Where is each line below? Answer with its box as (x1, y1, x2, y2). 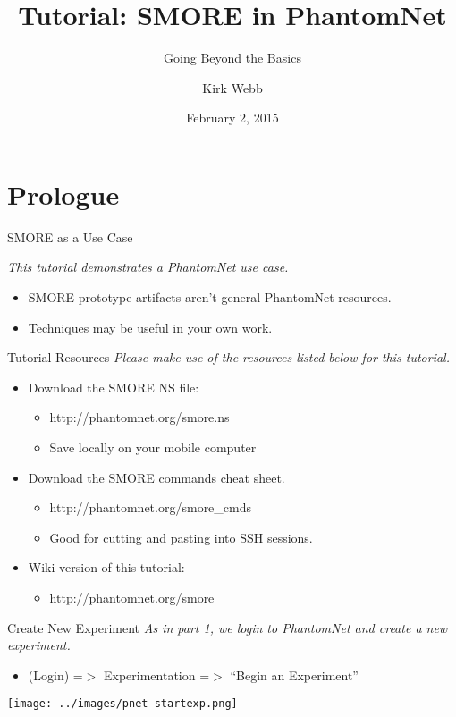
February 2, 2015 (186, 108, 279, 127)
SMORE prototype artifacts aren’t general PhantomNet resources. (28, 288, 392, 307)
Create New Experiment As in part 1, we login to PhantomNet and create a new (7, 618, 448, 637)
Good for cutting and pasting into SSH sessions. (49, 527, 313, 546)
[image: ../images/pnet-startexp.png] (7, 697, 238, 711)
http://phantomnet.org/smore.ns (49, 408, 230, 426)
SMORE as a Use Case (7, 227, 133, 246)
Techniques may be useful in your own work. (28, 317, 273, 336)
